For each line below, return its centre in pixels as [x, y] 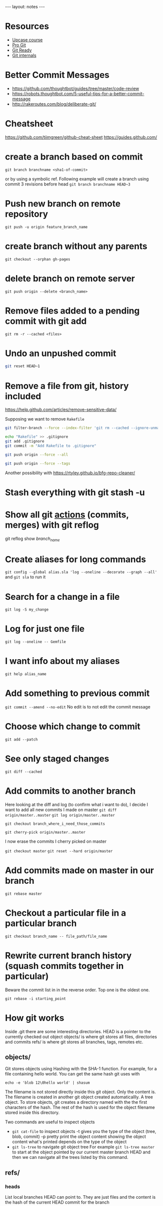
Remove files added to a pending [72, 311]
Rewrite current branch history [68, 956]
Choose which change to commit [73, 727]
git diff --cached [24, 772]
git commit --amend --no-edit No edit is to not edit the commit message [78, 707]
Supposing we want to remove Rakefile [45, 419]
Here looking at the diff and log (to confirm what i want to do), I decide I [77, 804]
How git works [35, 1018]
